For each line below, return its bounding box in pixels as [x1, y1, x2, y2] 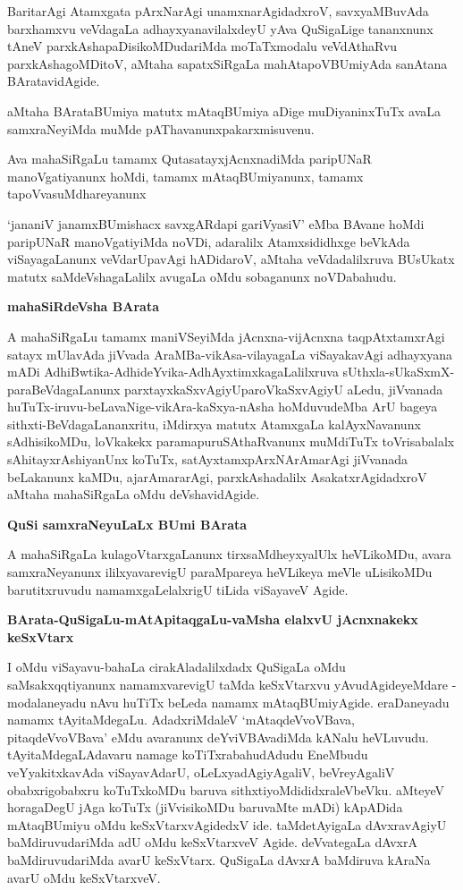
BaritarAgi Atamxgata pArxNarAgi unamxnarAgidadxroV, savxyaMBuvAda [7, 2, 429, 20]
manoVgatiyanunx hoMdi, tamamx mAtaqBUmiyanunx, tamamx [7, 166, 364, 185]
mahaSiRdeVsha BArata [7, 297, 159, 316]
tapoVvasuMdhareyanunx [7, 184, 147, 203]
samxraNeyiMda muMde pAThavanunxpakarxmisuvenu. [7, 119, 315, 138]
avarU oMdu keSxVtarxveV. [7, 868, 161, 886]
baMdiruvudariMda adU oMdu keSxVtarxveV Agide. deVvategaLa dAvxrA [7, 833, 417, 852]
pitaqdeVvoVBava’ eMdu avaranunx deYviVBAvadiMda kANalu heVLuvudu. [7, 727, 429, 746]
